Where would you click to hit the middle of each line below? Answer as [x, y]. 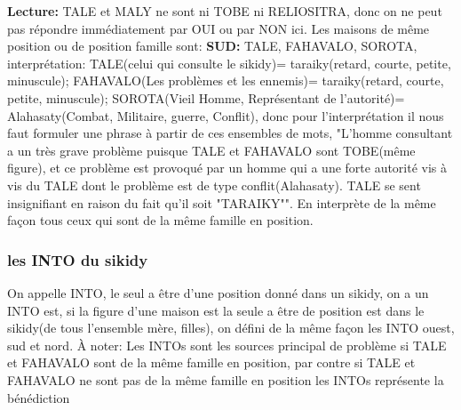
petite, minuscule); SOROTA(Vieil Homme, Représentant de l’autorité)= [206, 97]
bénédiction [39, 397]
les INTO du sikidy [78, 259]
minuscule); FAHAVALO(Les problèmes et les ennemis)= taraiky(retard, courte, [226, 80]
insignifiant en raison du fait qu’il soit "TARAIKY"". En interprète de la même [222, 202]
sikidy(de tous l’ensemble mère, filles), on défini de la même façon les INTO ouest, [231, 328]
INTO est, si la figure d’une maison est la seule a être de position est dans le [216, 310]
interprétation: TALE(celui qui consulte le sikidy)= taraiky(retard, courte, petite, [229, 63]
